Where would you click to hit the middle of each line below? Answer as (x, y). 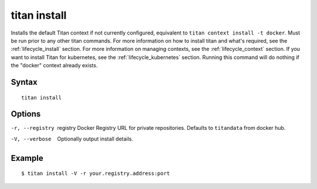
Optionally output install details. (95, 139)
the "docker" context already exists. (54, 66)
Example (27, 158)
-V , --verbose (31, 139)
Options (26, 114)
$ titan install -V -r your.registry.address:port (96, 173)
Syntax (24, 82)
